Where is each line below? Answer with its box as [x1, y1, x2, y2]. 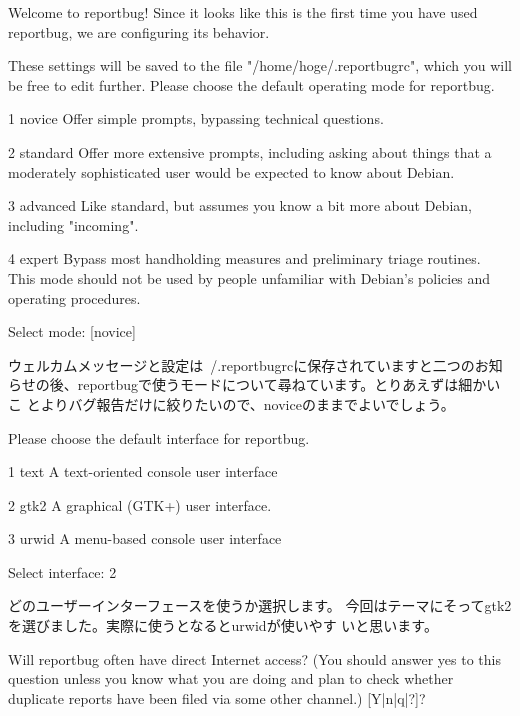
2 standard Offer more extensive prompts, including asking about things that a [8, 141, 492, 162]
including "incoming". [8, 214, 139, 235]
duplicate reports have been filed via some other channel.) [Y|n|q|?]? [8, 687, 426, 708]
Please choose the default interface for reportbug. [8, 427, 310, 448]
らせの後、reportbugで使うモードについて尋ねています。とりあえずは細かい [8, 374, 501, 395]
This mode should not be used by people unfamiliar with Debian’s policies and [8, 267, 491, 288]
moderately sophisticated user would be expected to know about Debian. [8, 161, 455, 182]
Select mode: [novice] [8, 321, 136, 342]
